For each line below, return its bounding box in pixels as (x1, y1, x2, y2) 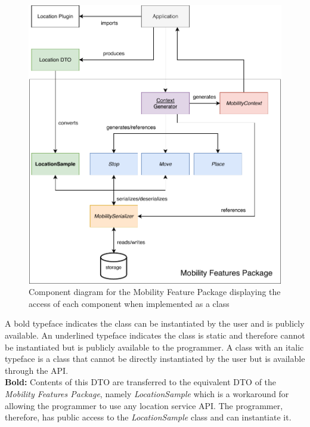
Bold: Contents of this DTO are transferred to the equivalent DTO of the (5, 376, 277, 388)
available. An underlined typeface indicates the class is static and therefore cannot (5, 329, 305, 342)
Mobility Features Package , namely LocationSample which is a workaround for (5, 387, 289, 400)
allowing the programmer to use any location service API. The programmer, (5, 399, 283, 411)
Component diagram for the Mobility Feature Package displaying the (29, 285, 281, 298)
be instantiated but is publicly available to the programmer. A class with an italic (5, 340, 304, 353)
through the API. (5, 364, 69, 376)
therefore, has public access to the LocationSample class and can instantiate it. (5, 411, 292, 423)
